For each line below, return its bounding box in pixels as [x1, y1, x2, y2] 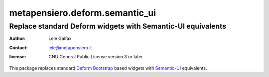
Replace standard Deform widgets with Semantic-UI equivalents [9, 22, 227, 31]
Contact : [9, 44, 28, 50]
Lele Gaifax [48, 36, 72, 41]
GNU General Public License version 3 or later [48, 54, 143, 60]
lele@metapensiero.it [48, 44, 92, 50]
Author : [9, 36, 26, 41]
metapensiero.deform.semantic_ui [9, 7, 156, 18]
